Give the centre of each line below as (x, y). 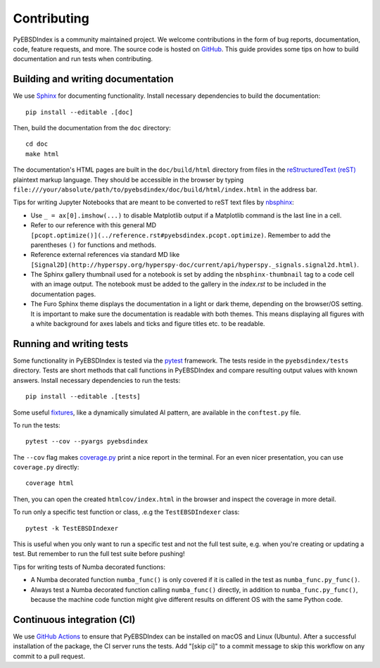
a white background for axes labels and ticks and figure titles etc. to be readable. (148, 324)
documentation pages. (63, 294)
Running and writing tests (71, 344)
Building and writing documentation (93, 79)
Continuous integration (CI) (74, 619)
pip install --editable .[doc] (80, 112)
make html (42, 154)
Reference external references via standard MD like (105, 255)
